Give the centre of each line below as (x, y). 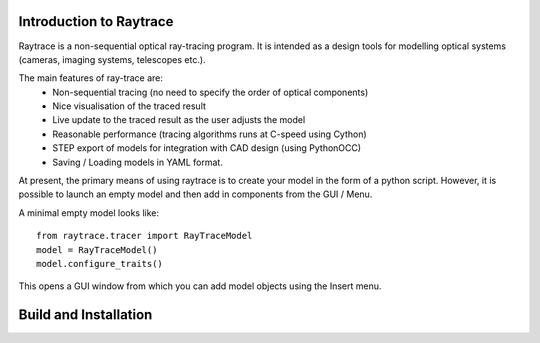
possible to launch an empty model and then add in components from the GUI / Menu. (195, 194)
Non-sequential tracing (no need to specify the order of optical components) (210, 92)
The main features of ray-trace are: (91, 78)
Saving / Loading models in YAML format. (138, 162)
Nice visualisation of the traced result (129, 106)
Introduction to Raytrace (96, 21)
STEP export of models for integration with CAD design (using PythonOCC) (207, 148)
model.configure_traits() (100, 263)
